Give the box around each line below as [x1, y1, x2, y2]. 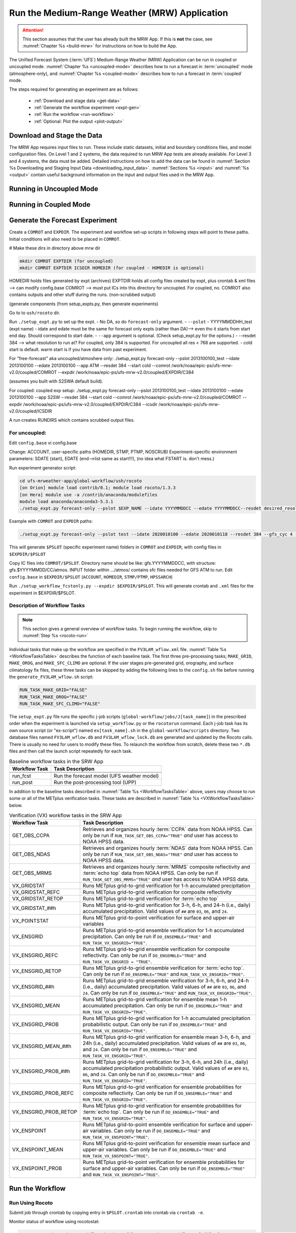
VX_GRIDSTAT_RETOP [12, 895, 64, 902]
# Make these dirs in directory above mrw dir [9, 245, 101, 251]
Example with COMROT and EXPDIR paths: [9, 518, 93, 524]
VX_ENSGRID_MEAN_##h [12, 1043, 72, 1050]
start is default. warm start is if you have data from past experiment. [9, 346, 148, 352]
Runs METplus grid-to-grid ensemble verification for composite [82, 946, 230, 953]
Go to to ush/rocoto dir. [9, 310, 60, 316]
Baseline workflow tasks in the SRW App [9, 758, 104, 764]
